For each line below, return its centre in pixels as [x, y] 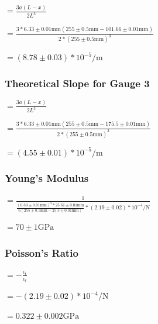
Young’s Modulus [47, 178]
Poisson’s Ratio [42, 252]
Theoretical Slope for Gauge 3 [77, 83]
